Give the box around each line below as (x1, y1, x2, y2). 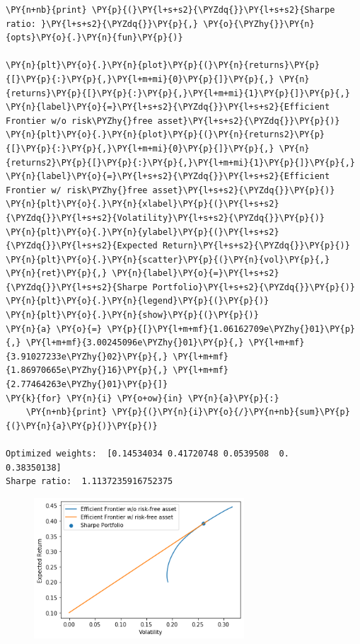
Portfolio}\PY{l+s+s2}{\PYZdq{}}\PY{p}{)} (152, 282, 355, 292)
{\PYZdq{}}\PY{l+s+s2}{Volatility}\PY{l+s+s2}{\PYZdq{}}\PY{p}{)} (6, 212, 325, 223)
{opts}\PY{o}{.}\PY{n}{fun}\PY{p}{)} (6, 33, 183, 43)
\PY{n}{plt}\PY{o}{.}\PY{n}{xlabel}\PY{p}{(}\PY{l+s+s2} (6, 199, 279, 209)
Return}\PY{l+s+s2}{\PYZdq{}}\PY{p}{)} (162, 241, 350, 251)
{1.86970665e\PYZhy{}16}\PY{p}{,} (6, 365, 168, 376)
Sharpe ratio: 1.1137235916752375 (6, 476, 173, 487)
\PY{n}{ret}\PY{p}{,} (6, 268, 108, 279)
